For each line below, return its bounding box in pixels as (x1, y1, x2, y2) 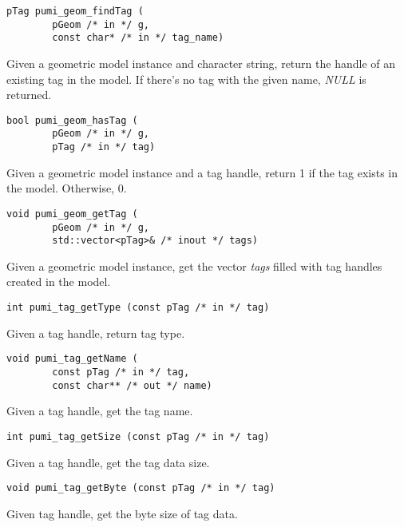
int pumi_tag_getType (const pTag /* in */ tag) (6, 302, 270, 314)
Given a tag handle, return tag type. (6, 324, 185, 341)
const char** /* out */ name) (52, 379, 212, 391)
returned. (6, 86, 52, 103)
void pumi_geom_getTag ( (6, 208, 138, 220)
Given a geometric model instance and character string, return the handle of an (6, 54, 395, 71)
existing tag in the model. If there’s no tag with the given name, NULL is (6, 70, 366, 87)
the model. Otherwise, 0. (6, 180, 127, 196)
